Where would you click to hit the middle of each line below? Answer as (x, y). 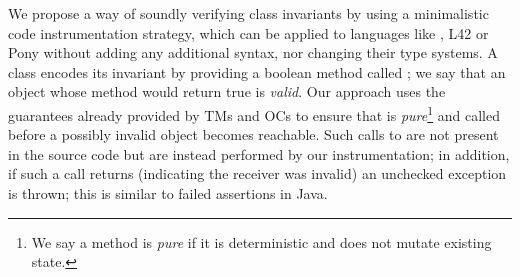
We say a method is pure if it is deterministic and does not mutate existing (261, 241)
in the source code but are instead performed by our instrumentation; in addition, (259, 153)
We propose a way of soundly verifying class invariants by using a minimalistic (248, 13)
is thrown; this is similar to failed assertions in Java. (168, 193)
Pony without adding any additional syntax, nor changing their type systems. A (253, 52)
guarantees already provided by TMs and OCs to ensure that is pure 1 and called (254, 113)
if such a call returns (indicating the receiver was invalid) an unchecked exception (257, 173)
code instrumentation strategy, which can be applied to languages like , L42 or (248, 32)
